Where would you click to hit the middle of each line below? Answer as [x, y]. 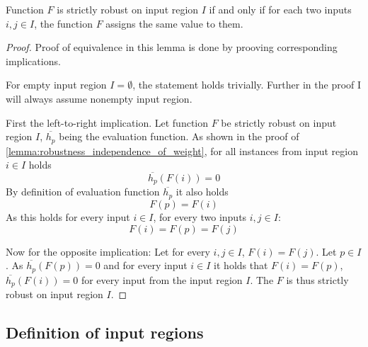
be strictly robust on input [279, 122]
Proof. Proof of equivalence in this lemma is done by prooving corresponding [172, 47]
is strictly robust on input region [128, 9]
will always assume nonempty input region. [99, 98]
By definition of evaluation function [83, 192]
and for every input [145, 265]
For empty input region [56, 85]
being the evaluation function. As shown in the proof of [179, 136]
